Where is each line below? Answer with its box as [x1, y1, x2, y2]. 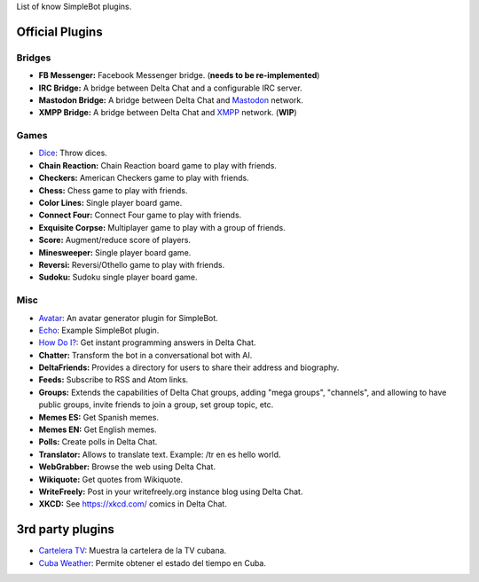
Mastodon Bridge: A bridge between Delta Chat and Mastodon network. [38, 94, 303, 106]
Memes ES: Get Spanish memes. [38, 412, 160, 422]
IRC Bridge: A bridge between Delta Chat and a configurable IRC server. [38, 83, 302, 93]
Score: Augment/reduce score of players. [38, 235, 191, 246]
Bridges [16, 51, 51, 64]
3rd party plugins [16, 522, 114, 537]
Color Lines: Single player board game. [38, 198, 183, 208]
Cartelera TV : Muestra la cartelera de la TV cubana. [38, 546, 227, 556]
